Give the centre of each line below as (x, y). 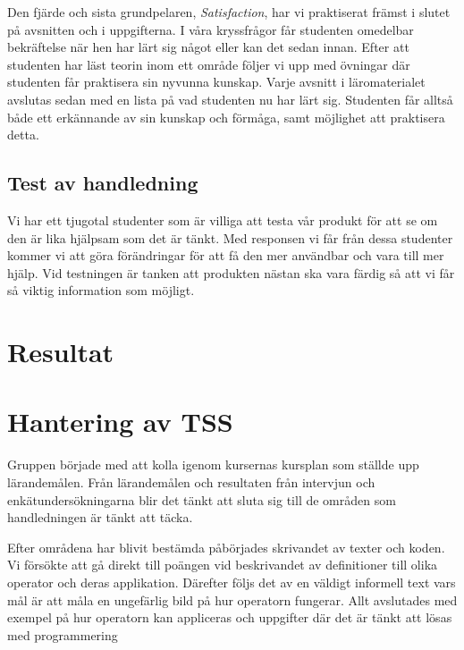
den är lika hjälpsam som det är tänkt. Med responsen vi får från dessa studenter (230, 237)
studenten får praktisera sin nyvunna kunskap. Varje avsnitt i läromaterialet (216, 82)
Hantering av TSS (120, 422)
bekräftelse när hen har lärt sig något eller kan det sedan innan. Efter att (208, 47)
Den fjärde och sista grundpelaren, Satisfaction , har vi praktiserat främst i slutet (229, 12)
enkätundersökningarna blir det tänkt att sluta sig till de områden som (202, 499)
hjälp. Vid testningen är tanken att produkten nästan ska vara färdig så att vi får (231, 272)
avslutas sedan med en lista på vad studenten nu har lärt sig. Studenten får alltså (230, 99)
